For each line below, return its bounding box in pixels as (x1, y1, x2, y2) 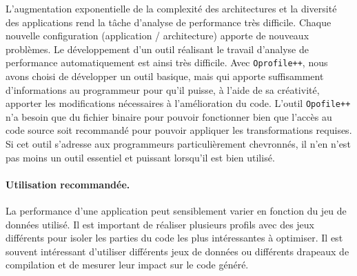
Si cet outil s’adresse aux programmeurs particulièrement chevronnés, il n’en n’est (6, 137, 351, 151)
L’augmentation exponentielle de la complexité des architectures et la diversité (6, 1, 337, 15)
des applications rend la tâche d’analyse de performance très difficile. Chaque (6, 14, 331, 29)
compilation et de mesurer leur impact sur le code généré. (6, 257, 249, 272)
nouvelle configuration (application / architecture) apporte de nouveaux (6, 28, 309, 43)
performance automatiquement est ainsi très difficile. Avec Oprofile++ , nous (6, 55, 328, 70)
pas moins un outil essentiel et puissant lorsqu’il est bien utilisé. (6, 150, 275, 164)
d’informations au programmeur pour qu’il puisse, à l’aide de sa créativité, (6, 82, 320, 97)
